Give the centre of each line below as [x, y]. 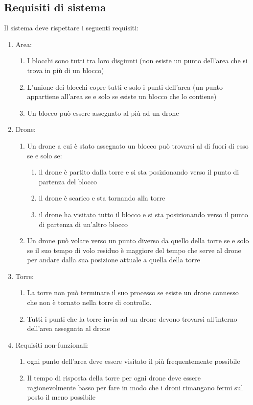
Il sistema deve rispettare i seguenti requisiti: [71, 28]
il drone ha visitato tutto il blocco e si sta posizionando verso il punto [143, 214]
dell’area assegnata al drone [69, 328]
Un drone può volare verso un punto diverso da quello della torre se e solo [138, 240]
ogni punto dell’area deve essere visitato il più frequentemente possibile [134, 361]
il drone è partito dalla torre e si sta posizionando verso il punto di [139, 172]
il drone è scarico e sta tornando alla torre [102, 198]
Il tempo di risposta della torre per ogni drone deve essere [114, 378]
